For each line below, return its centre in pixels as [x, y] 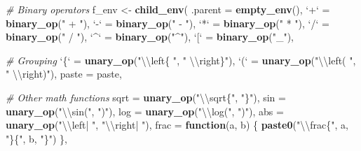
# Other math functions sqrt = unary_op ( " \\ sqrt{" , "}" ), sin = [146, 97]
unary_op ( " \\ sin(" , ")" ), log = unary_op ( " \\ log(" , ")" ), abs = [145, 111]
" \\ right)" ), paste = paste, [64, 74]
